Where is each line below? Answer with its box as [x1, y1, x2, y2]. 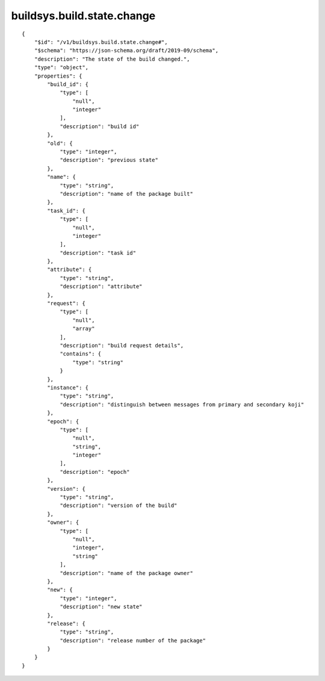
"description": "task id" [60, 249, 137, 256]
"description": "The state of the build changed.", [34, 55, 190, 63]
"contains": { [60, 350, 102, 358]
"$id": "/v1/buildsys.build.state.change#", [34, 39, 168, 45]
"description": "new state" [60, 603, 143, 611]
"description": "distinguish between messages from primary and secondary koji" [60, 401, 305, 408]
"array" [72, 325, 95, 332]
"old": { [47, 140, 73, 147]
